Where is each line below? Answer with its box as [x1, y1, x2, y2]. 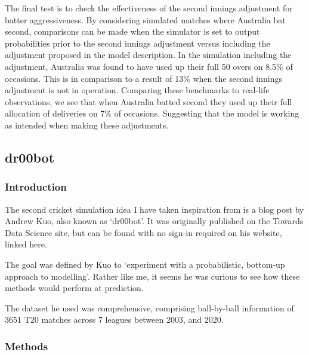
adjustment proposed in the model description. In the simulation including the [5, 48, 292, 61]
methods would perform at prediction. [5, 281, 144, 294]
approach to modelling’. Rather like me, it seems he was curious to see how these [5, 270, 300, 282]
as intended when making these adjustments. [5, 118, 169, 131]
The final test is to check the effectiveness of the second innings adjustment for [5, 2, 293, 14]
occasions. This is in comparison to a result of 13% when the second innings [5, 72, 282, 84]
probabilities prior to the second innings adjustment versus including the [5, 36, 270, 49]
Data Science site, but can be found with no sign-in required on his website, [5, 226, 282, 238]
